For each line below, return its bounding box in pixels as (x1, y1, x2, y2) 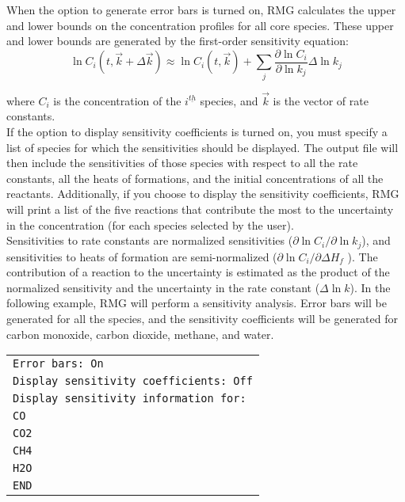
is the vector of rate (273, 92, 369, 108)
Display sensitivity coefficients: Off (13, 375, 253, 388)
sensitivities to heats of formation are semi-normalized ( (6, 248, 277, 264)
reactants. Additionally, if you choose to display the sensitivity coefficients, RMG (6, 185, 399, 202)
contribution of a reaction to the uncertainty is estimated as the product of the (6, 264, 390, 280)
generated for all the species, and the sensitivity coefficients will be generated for (6, 310, 399, 326)
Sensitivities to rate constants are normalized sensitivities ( (6, 232, 293, 249)
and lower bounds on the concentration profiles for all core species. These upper (6, 17, 394, 33)
